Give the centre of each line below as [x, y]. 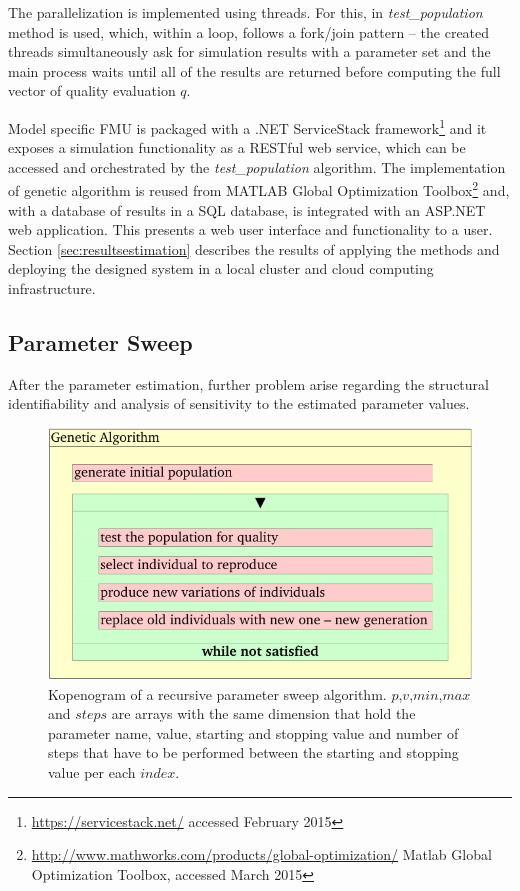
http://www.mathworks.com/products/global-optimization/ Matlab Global [261, 854]
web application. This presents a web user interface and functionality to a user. [250, 229]
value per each [92, 772]
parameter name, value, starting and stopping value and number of [253, 732]
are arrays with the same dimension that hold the [263, 713]
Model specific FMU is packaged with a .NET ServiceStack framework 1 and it [247, 126]
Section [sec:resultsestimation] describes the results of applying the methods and [254, 248]
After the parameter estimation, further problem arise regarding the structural [248, 383]
